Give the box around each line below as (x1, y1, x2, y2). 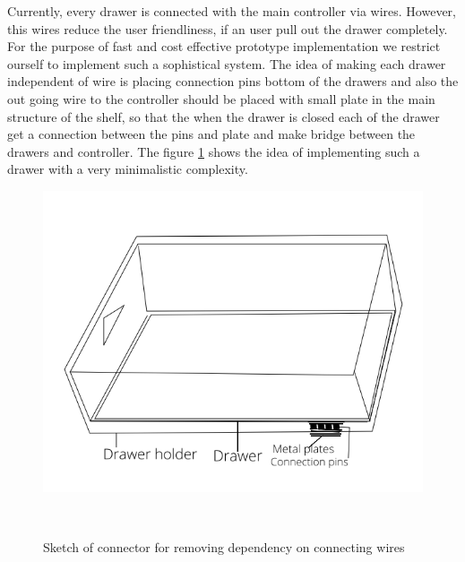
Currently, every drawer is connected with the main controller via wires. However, (7, 2, 456, 20)
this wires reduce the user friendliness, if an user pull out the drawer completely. (7, 19, 448, 38)
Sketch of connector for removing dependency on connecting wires (43, 537, 405, 556)
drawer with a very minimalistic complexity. (7, 160, 248, 178)
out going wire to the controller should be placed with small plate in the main (7, 89, 435, 108)
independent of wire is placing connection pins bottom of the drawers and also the (7, 72, 459, 91)
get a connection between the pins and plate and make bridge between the (7, 125, 416, 143)
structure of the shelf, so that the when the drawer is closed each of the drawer (7, 107, 440, 125)
